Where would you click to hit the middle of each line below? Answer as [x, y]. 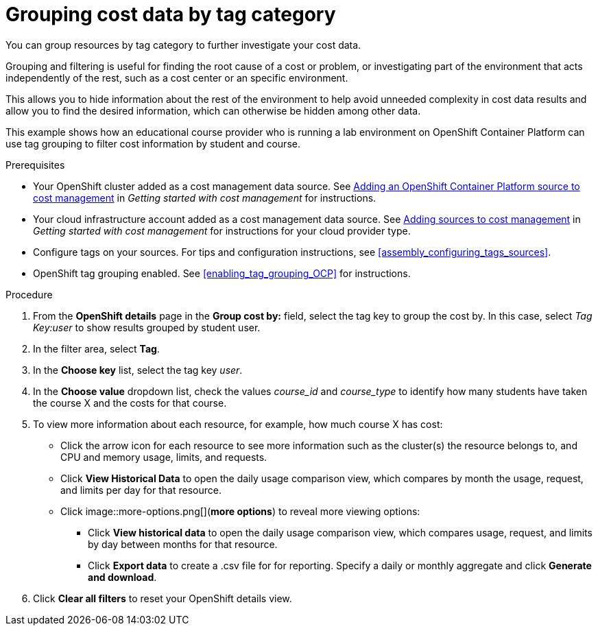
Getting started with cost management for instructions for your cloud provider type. [222, 230]
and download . [122, 577]
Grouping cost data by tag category [171, 14]
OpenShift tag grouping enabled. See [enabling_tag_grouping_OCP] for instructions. [222, 273]
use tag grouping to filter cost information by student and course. [153, 143]
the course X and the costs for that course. [130, 403]
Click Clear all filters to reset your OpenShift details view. [163, 598]
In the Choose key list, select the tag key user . [138, 370]
